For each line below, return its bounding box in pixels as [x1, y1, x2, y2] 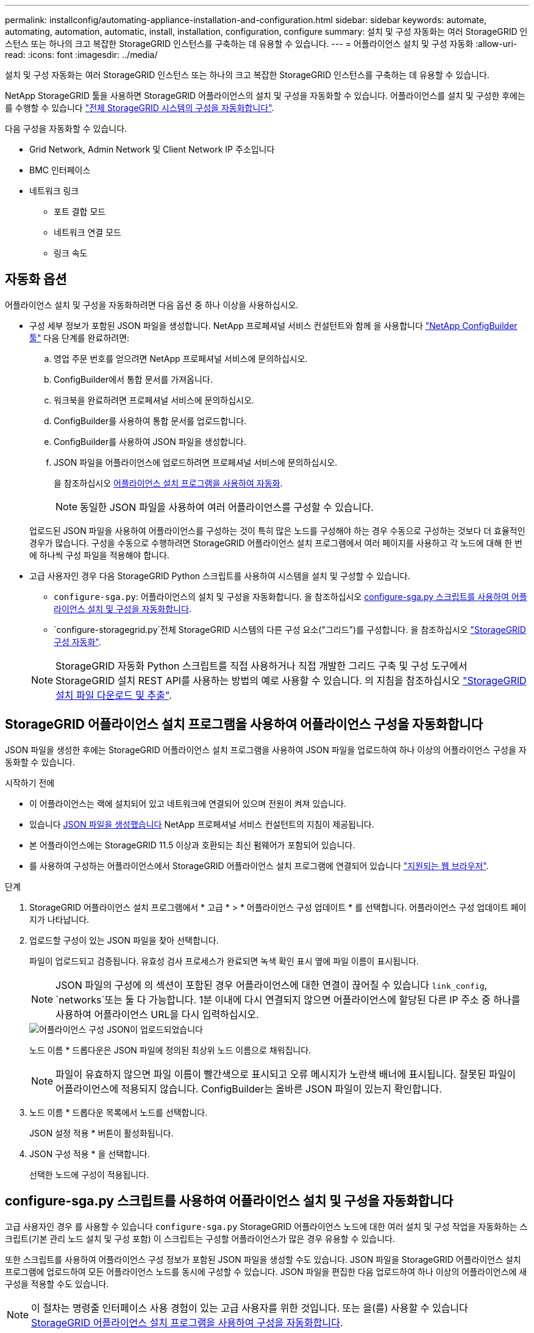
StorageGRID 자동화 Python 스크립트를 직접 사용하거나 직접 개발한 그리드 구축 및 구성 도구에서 [55, 659, 468, 672]
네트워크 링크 [29, 186, 79, 196]
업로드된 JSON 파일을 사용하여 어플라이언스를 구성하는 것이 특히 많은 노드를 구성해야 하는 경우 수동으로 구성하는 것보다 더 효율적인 [29, 525, 525, 536]
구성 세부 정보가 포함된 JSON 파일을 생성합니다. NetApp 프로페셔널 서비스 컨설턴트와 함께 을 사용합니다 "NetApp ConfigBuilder [29, 320, 518, 331]
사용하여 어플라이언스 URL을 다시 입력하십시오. [55, 1008, 259, 1021]
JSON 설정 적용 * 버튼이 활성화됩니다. [29, 1127, 174, 1138]
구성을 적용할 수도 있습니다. [5, 1278, 109, 1289]
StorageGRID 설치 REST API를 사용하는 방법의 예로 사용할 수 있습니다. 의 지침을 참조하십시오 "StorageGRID [55, 674, 527, 687]
